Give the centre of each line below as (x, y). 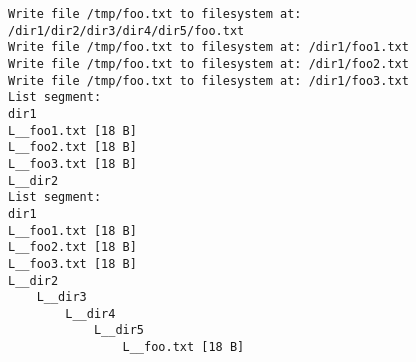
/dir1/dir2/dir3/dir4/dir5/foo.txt (126, 30)
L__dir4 (90, 313)
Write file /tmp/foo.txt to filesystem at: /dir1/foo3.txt (208, 80)
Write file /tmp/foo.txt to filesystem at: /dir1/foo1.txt (208, 47)
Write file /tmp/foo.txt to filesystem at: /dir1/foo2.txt (208, 63)
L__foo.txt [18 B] (183, 347)
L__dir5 (119, 330)
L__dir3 (61, 297)
